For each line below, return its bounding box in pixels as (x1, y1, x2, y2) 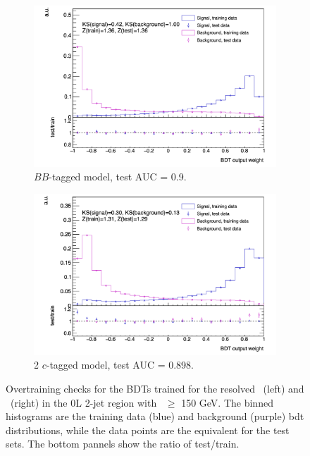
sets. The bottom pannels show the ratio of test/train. (6, 436, 240, 451)
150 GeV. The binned (181, 395, 273, 409)
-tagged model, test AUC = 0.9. (49, 169, 187, 184)
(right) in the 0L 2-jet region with (10, 395, 157, 409)
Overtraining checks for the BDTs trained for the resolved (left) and (6, 381, 304, 395)
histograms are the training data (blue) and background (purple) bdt (6, 409, 304, 424)
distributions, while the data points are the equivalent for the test (6, 422, 290, 437)
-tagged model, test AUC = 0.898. (46, 357, 194, 372)
